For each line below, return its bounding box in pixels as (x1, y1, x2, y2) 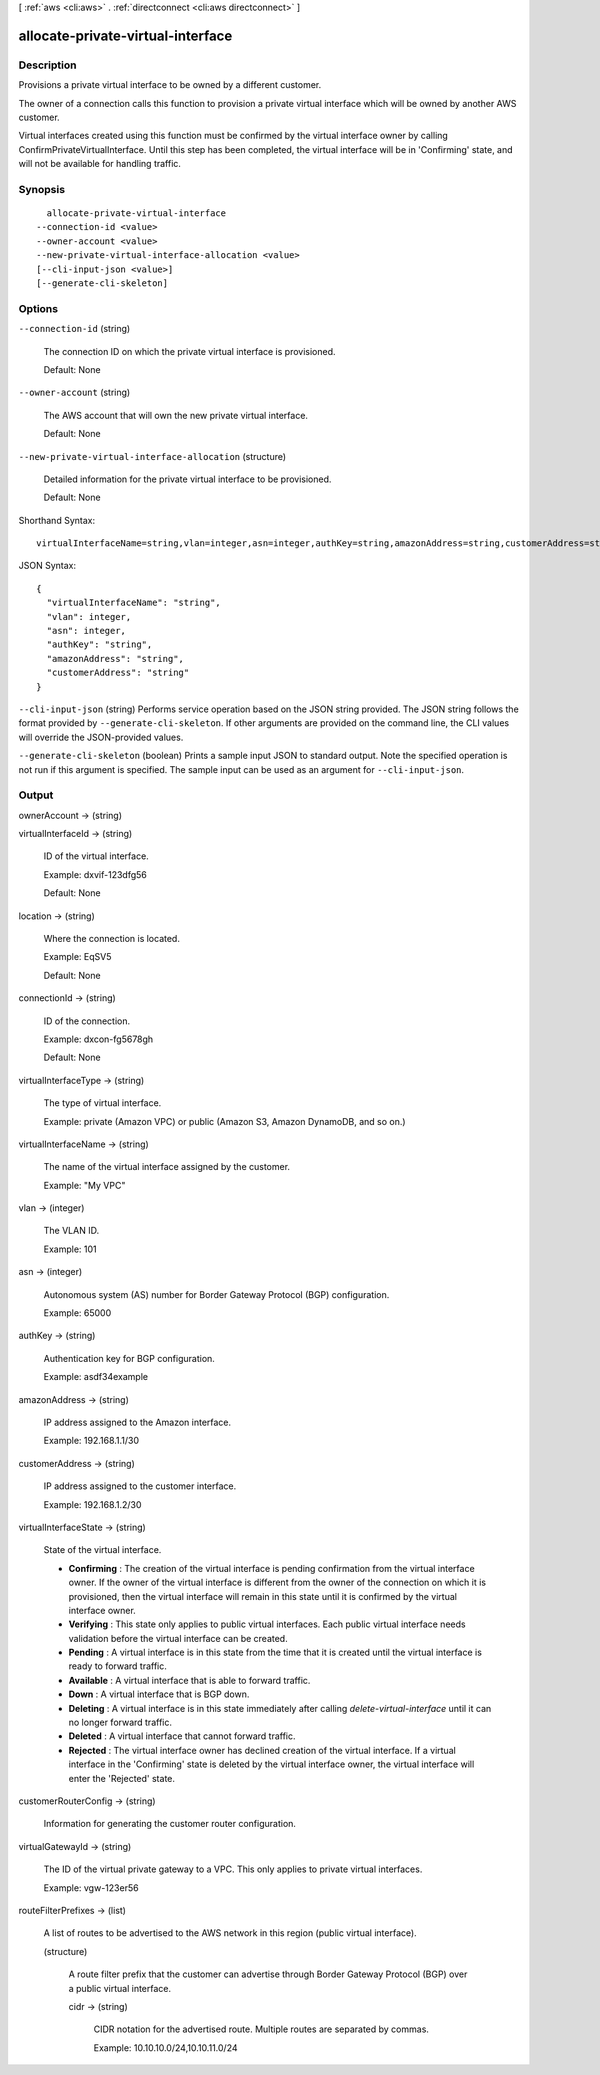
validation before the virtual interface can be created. (68, 1632, 289, 1644)
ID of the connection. (43, 1015, 131, 1027)
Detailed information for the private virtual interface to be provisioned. (43, 473, 332, 485)
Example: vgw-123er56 (43, 1881, 139, 1894)
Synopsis (18, 182, 65, 196)
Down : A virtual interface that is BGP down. (68, 1688, 250, 1700)
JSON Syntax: (18, 560, 77, 572)
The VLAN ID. (43, 1225, 100, 1237)
